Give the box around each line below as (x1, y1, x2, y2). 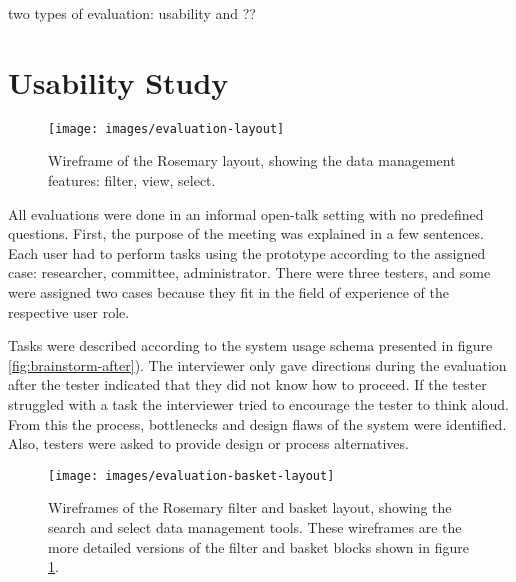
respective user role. (8, 301, 130, 322)
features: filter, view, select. (48, 169, 216, 190)
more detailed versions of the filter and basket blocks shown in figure (48, 536, 469, 557)
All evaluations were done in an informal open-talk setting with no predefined (8, 203, 484, 224)
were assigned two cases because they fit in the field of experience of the (8, 281, 449, 302)
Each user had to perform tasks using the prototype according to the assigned (8, 242, 486, 263)
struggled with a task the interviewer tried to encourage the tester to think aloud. (8, 393, 509, 414)
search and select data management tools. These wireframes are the (48, 516, 462, 537)
